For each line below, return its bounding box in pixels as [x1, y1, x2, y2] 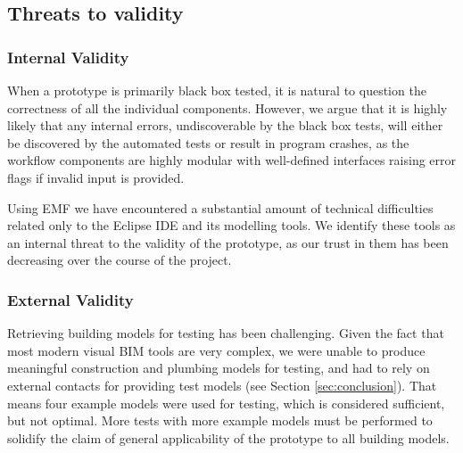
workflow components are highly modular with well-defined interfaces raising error [7, 151, 457, 169]
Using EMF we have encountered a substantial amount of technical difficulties [7, 198, 434, 217]
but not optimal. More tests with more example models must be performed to [7, 411, 433, 430]
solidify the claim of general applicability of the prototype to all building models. [7, 428, 450, 447]
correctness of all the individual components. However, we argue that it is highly [7, 98, 448, 117]
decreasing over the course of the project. [7, 251, 232, 269]
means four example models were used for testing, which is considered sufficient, [7, 393, 445, 412]
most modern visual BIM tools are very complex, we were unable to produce [7, 341, 426, 359]
